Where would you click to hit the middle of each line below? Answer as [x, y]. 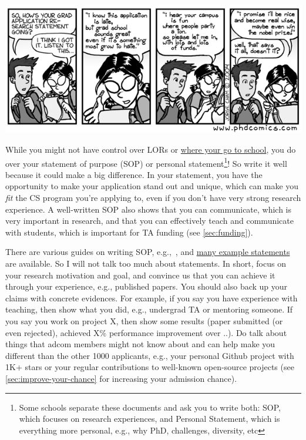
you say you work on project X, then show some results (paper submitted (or [144, 320]
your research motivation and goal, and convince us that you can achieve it [140, 275]
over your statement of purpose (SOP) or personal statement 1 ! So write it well [146, 162]
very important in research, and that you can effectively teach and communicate [149, 221]
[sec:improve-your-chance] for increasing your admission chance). [121, 378]
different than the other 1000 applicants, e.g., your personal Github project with [150, 355]
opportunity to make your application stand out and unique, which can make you [152, 186]
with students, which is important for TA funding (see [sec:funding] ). [129, 232]
